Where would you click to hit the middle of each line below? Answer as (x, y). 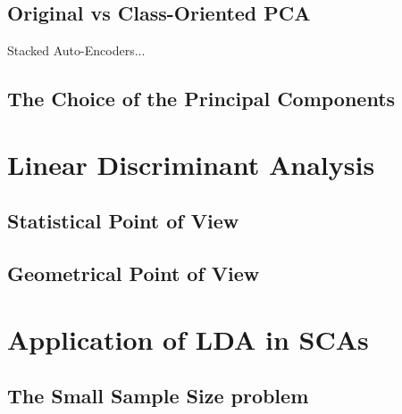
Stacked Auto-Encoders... (76, 50)
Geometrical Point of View (134, 273)
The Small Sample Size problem (158, 396)
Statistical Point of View (123, 221)
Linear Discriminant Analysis (191, 164)
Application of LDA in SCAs (188, 339)
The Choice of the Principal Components (201, 99)
